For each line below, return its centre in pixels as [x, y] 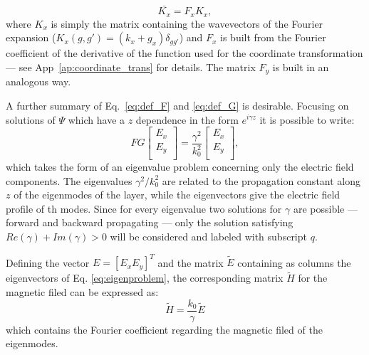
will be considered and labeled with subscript [208, 237]
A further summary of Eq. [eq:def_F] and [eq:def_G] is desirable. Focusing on [177, 105]
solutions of [31, 119]
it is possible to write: [307, 119]
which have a [97, 119]
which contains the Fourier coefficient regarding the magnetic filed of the [164, 329]
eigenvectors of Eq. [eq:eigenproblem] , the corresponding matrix [145, 278]
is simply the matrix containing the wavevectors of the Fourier [187, 23]
